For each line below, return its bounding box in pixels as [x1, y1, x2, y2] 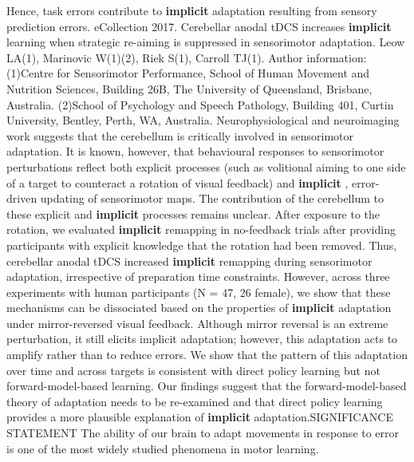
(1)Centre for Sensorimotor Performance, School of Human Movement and [6, 65, 370, 81]
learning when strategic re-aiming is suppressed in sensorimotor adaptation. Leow [6, 34, 405, 50]
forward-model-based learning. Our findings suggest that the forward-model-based [6, 377, 407, 394]
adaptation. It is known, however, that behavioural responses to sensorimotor [6, 143, 384, 160]
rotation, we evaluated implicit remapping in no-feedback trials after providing [6, 221, 396, 238]
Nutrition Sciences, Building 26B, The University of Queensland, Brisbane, [6, 80, 373, 97]
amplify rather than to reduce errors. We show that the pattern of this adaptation [6, 346, 408, 363]
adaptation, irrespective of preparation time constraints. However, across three [6, 268, 390, 285]
